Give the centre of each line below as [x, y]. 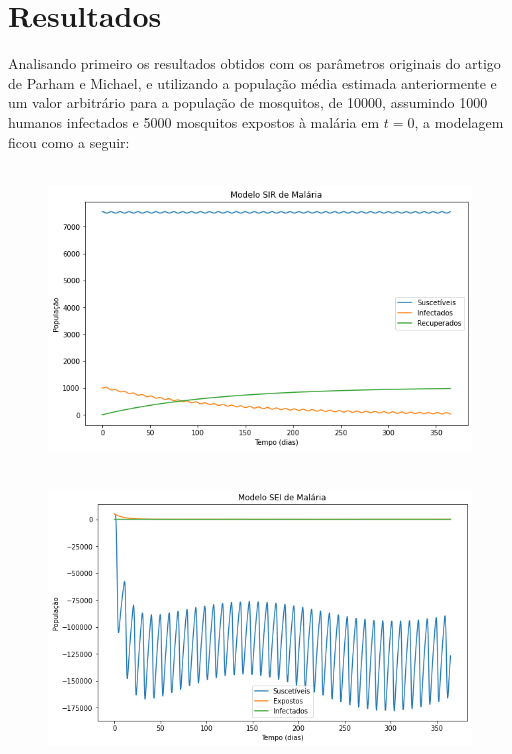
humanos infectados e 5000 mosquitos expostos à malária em [194, 121]
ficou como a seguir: [69, 141]
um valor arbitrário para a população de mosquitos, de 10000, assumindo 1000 [248, 102]
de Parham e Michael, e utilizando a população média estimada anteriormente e [252, 82]
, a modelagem [459, 121]
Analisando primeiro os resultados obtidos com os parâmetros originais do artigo [254, 63]
